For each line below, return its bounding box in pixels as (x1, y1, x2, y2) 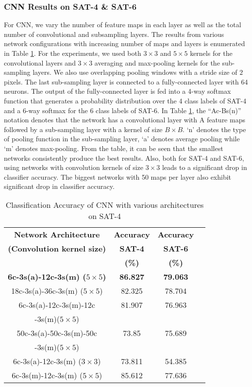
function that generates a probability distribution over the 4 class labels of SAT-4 (4, 95, 247, 105)
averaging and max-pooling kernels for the (94, 57, 220, 67)
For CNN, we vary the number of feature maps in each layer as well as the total (4, 19, 241, 30)
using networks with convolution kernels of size (4, 162, 143, 172)
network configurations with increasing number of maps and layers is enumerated (4, 38, 245, 49)
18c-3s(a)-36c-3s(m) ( (11, 285, 84, 296)
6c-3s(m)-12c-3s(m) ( (12, 369, 83, 381)
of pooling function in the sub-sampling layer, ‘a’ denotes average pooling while (4, 134, 240, 144)
